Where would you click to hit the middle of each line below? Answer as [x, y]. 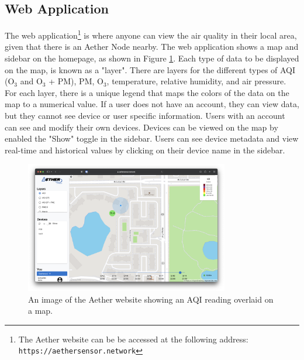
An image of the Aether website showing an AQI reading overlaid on [151, 299]
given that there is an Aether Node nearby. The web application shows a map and [152, 47]
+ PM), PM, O [76, 81]
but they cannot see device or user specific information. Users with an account [145, 116]
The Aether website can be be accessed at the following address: [133, 339]
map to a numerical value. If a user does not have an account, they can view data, [152, 104]
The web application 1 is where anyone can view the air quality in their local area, [151, 34]
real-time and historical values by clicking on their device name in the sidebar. [145, 150]
